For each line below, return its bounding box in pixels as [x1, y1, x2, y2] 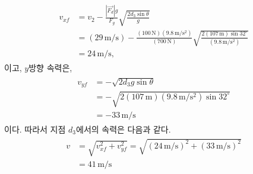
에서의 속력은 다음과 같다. [76, 123, 171, 135]
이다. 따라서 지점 [4, 123, 66, 135]
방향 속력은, [29, 62, 72, 74]
